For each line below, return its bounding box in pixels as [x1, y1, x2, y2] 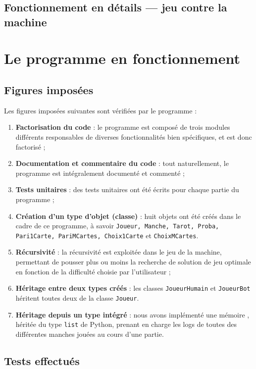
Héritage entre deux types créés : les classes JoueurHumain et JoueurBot [15, 283, 251, 293]
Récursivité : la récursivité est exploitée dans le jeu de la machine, [15, 247, 222, 257]
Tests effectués [4, 353, 80, 368]
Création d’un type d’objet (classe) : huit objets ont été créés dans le [15, 211, 241, 221]
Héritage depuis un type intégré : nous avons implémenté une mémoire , [15, 309, 250, 319]
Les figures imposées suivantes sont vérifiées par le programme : [4, 105, 197, 115]
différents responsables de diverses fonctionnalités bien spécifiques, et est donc [15, 131, 252, 142]
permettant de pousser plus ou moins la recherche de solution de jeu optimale [15, 257, 251, 266]
